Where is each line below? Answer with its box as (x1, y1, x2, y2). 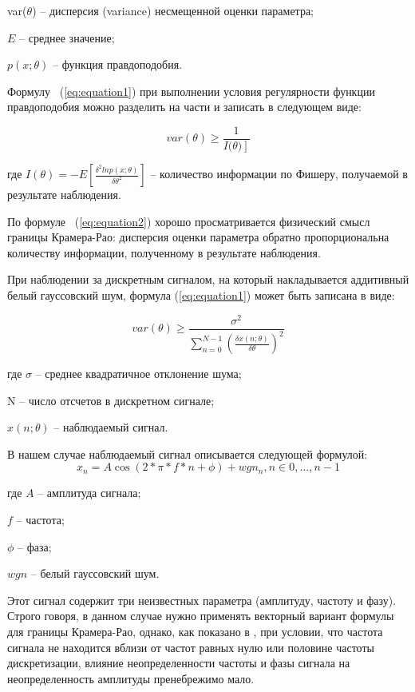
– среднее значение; (19, 29, 115, 46)
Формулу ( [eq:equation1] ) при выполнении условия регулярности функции (7, 82, 375, 99)
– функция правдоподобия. (53, 56, 183, 73)
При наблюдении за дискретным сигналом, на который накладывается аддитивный (7, 271, 409, 288)
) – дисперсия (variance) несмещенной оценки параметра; (32, 2, 314, 18)
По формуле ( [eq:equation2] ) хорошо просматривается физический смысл (7, 213, 370, 229)
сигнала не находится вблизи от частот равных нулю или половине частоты (7, 638, 374, 655)
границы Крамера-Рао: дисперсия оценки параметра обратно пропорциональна (7, 229, 389, 245)
